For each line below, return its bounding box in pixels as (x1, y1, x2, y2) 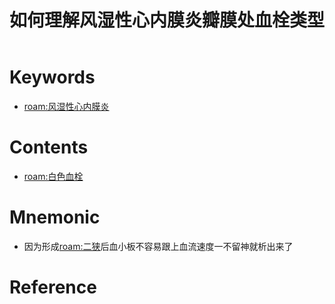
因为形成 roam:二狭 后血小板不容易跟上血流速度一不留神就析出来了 (23, 240, 294, 252)
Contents (9, 136, 89, 159)
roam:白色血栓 (23, 170, 84, 182)
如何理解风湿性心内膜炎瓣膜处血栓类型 (9, 9, 326, 32)
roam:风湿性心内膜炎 (23, 100, 110, 112)
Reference (9, 276, 97, 298)
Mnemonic (9, 206, 101, 229)
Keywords (9, 66, 96, 89)
